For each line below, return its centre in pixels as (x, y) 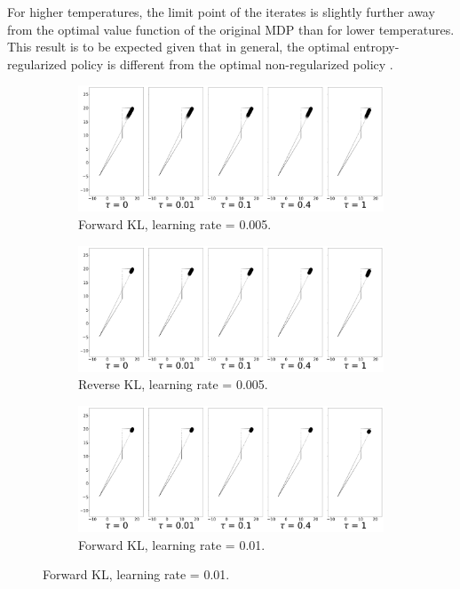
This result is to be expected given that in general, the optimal (178, 47)
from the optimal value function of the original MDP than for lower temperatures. (231, 29)
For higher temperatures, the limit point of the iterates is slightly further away (221, 12)
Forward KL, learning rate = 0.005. (175, 224)
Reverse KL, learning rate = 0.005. (173, 384)
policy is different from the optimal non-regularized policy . (232, 64)
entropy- (377, 47)
